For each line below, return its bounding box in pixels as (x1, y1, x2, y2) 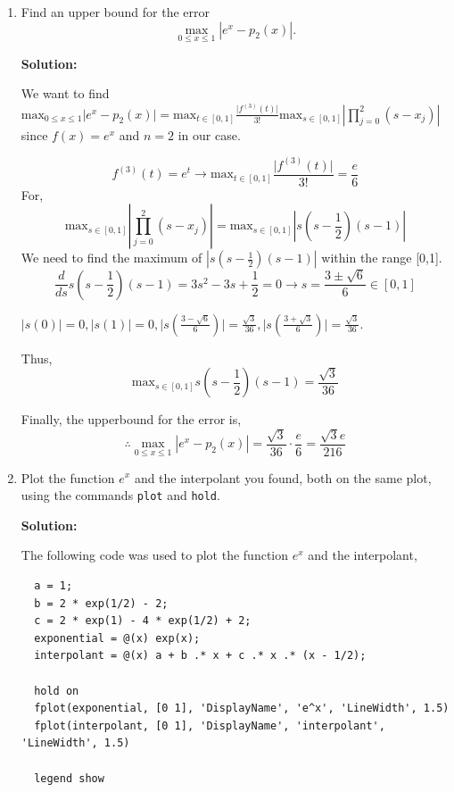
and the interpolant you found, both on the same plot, (134, 468, 432, 487)
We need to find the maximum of (21, 248, 202, 267)
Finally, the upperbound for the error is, (21, 410, 242, 429)
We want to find (21, 84, 110, 103)
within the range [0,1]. (321, 248, 442, 267)
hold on (34, 684, 79, 697)
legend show (34, 771, 104, 785)
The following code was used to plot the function (21, 546, 289, 564)
